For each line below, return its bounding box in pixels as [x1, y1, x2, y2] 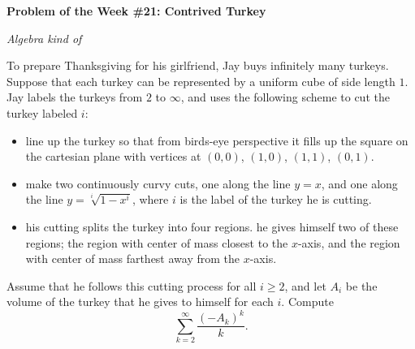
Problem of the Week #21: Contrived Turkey [6, 2, 266, 19]
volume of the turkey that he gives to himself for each [6, 293, 274, 310]
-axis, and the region [297, 234, 400, 251]
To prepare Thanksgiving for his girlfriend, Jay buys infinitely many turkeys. [6, 57, 389, 74]
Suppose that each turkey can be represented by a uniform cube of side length [6, 72, 396, 89]
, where [132, 191, 169, 208]
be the [345, 277, 378, 294]
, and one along [321, 174, 398, 192]
